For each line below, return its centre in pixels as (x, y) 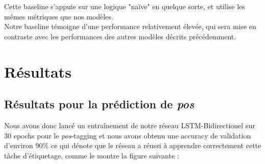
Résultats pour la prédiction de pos (99, 104)
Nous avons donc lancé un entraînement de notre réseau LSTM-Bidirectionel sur (130, 125)
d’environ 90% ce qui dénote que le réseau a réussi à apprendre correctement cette (133, 145)
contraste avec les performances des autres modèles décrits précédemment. (120, 36)
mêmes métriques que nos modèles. (59, 16)
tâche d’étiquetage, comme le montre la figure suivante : (92, 155)
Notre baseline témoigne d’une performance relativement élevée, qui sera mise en (130, 26)
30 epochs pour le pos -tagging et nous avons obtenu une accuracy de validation (128, 135)
